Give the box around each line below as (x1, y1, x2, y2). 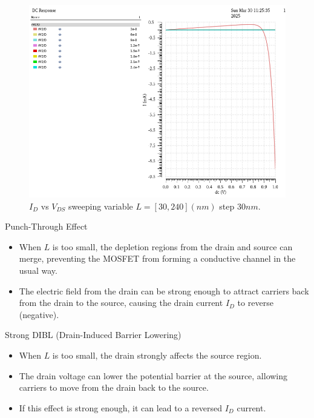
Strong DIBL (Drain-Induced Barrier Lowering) (5, 328, 182, 341)
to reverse (237, 296, 273, 309)
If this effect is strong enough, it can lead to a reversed (19, 401, 223, 414)
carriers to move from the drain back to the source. (19, 381, 209, 394)
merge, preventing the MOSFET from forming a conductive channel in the (19, 252, 296, 265)
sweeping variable (68, 199, 133, 212)
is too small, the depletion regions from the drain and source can (52, 240, 293, 253)
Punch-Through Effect (5, 220, 88, 233)
